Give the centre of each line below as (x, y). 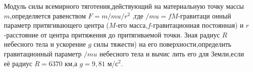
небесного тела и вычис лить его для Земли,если (172, 53)
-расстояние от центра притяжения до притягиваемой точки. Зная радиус (112, 34)
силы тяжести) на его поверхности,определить (163, 44)
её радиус (18, 63)
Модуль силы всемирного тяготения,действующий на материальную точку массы (124, 6)
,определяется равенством (48, 15)
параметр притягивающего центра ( (57, 25)
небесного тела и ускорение (45, 44)
